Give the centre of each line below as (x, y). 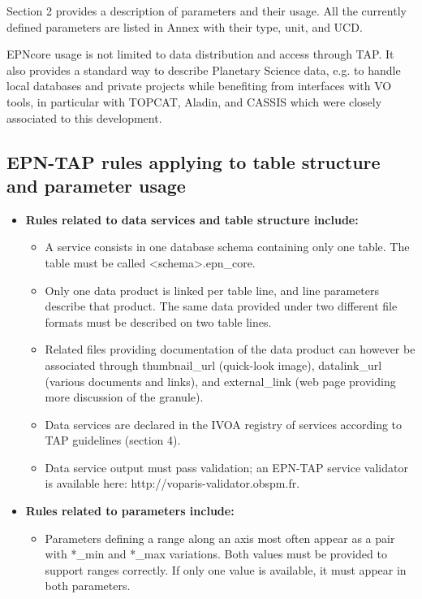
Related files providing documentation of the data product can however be (230, 349)
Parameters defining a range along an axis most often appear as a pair (220, 538)
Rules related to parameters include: (130, 511)
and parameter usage (96, 185)
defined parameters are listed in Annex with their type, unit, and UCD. (185, 26)
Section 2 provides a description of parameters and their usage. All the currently (207, 11)
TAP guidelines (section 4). (113, 440)
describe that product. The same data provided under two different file (221, 306)
